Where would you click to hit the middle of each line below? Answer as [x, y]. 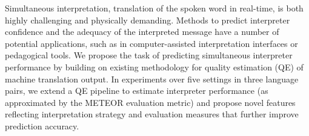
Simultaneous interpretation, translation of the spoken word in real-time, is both [154, 8]
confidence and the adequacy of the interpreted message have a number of [142, 32]
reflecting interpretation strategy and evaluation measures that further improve [152, 114]
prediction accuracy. [42, 125]
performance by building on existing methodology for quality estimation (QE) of [154, 66]
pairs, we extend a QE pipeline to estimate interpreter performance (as [137, 91]
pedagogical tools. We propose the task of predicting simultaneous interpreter [149, 55]
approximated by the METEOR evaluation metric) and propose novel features [150, 102]
